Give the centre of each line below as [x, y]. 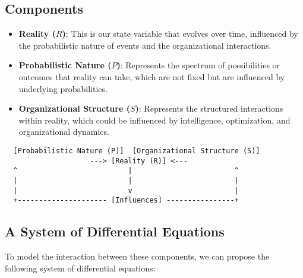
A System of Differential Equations [115, 231]
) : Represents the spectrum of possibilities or [198, 65]
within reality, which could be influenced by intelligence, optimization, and [154, 120]
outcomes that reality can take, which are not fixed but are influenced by [152, 76]
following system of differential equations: [80, 268]
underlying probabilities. [63, 88]
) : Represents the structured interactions [209, 108]
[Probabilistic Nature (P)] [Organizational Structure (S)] [137, 151]
